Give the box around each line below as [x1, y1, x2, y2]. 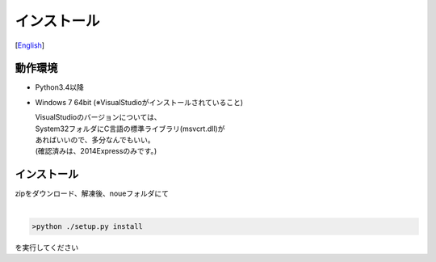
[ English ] [15, 40, 44, 50]
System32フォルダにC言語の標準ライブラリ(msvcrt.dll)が [35, 124, 225, 133]
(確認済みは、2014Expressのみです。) [35, 146, 157, 156]
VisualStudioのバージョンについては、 [35, 112, 161, 122]
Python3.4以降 [35, 82, 84, 92]
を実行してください [15, 243, 79, 252]
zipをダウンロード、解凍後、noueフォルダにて [15, 188, 170, 198]
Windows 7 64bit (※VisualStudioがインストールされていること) [35, 97, 244, 107]
